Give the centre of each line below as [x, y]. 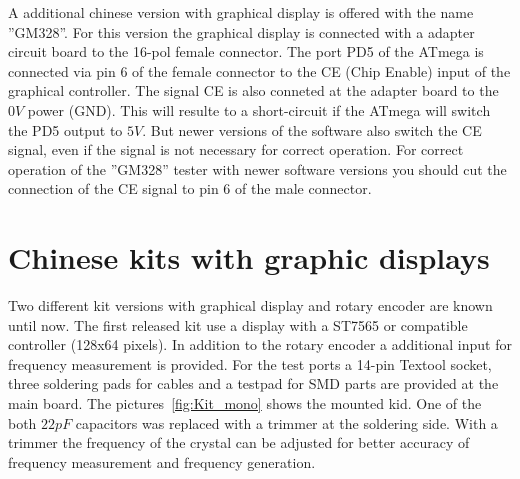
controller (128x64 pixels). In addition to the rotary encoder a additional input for [260, 344]
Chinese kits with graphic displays [249, 257]
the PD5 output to [65, 129]
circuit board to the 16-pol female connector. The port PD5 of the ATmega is [246, 51]
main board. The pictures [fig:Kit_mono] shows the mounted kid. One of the [245, 403]
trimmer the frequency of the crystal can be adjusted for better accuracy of [239, 442]
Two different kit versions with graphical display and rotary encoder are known [250, 305]
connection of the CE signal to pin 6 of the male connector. [190, 188]
